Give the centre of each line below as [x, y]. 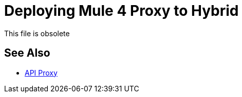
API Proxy [41, 72]
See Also [27, 53]
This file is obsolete [37, 33]
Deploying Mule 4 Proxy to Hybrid [122, 11]
